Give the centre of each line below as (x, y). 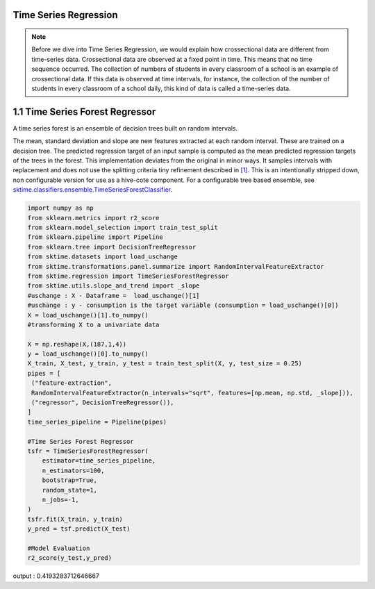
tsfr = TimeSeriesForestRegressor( (88, 451)
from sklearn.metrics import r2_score (93, 218)
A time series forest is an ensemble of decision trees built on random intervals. (125, 128)
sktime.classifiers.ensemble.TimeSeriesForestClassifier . (93, 190)
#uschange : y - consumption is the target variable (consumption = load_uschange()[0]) (183, 305)
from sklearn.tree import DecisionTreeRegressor (112, 247)
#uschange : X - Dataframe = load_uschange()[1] (114, 296)
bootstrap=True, (69, 480)
